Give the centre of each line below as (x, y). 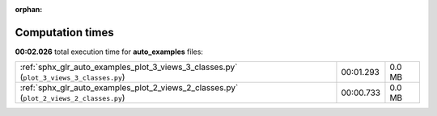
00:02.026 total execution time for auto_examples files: (109, 52)
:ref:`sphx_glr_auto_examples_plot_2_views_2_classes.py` (129, 88)
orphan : (29, 9)
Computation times (64, 32)
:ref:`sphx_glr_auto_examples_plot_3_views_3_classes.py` (129, 67)
